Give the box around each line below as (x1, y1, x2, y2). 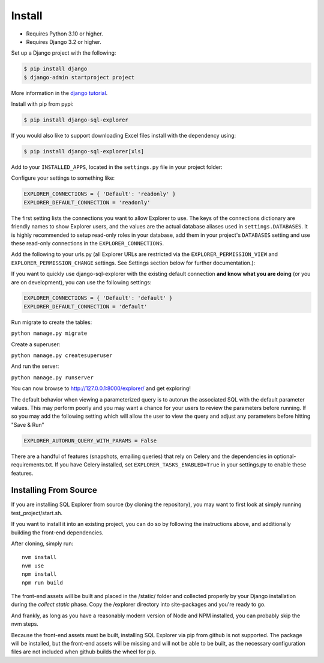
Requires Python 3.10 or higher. (26, 30, 103, 37)
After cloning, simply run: (11, 540, 74, 547)
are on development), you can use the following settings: (11, 278, 152, 286)
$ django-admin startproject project (23, 74, 135, 81)
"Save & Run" (11, 421, 44, 428)
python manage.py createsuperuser (11, 352, 113, 359)
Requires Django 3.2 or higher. (26, 38, 101, 45)
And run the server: (11, 362, 59, 370)
